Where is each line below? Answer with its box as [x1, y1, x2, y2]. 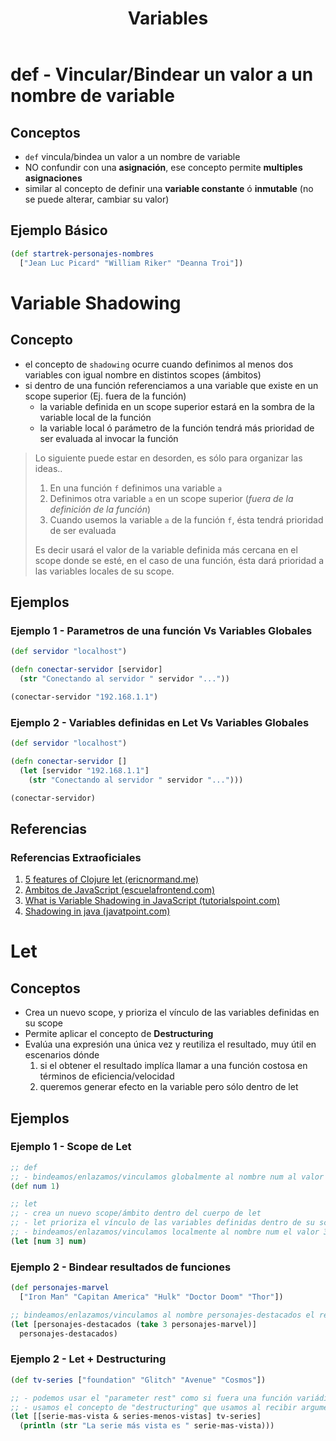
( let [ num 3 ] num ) [10, 1236, 87, 1246]
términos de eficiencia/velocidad [39, 1070, 175, 1082]
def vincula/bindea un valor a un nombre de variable [24, 151, 241, 162]
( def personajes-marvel [10, 1283, 110, 1293]
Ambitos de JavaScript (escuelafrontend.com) [24, 884, 216, 896]
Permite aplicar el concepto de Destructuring [24, 1028, 214, 1040]
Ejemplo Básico [10, 222, 108, 239]
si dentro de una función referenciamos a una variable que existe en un [24, 379, 319, 391]
